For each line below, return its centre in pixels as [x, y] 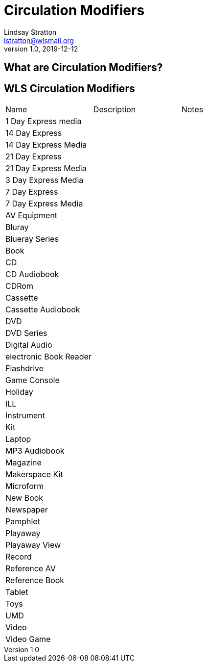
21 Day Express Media [46, 168]
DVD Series [26, 333]
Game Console [33, 380]
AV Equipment [32, 216]
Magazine [23, 463]
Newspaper [27, 510]
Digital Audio [29, 345]
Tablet [17, 592]
